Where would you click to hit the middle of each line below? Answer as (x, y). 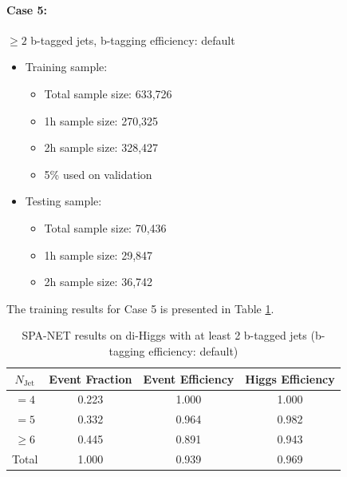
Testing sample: (63, 201)
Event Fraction (91, 378)
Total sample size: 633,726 (108, 93)
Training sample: (66, 67)
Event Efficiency (189, 378)
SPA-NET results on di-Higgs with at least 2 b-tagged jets (164, 335)
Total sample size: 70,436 (105, 227)
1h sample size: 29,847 (99, 254)
